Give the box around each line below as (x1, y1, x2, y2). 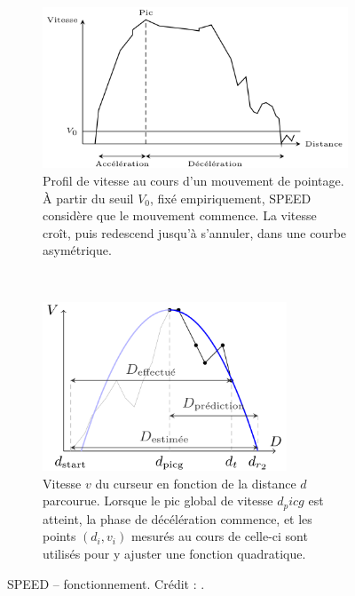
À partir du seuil (43, 188, 134, 207)
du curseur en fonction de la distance (95, 473, 296, 492)
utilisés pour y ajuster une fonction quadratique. (43, 544, 306, 563)
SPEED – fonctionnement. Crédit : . (7, 574, 205, 592)
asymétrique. (43, 241, 112, 259)
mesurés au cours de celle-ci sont (130, 527, 308, 545)
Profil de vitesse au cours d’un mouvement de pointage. (43, 171, 344, 189)
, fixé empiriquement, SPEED (149, 188, 312, 207)
